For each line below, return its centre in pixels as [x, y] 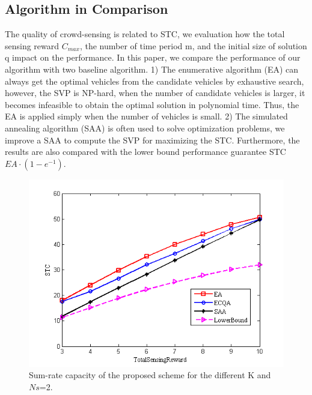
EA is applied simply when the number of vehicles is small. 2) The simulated [146, 116]
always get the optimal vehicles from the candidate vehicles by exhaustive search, [154, 81]
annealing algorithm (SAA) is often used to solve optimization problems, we [145, 128]
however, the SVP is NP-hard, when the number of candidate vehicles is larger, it [155, 93]
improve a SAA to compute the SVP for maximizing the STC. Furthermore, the [152, 140]
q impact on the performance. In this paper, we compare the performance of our [153, 57]
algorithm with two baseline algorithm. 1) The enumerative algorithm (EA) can [152, 69]
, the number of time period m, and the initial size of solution [193, 45]
